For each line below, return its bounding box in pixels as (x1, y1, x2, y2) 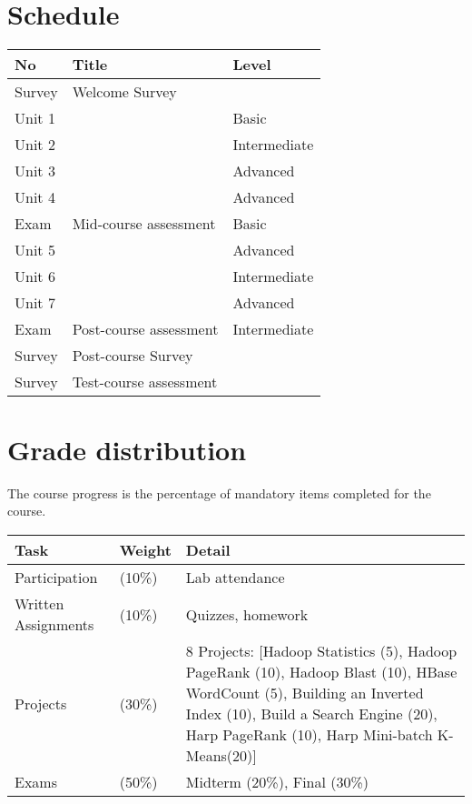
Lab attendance (185, 567, 285, 588)
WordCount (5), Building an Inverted (185, 682, 424, 704)
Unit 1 (15, 106, 55, 128)
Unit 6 (15, 265, 55, 286)
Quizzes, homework (185, 603, 309, 625)
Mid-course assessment (72, 212, 216, 234)
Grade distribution (7, 430, 247, 467)
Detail (185, 539, 231, 561)
